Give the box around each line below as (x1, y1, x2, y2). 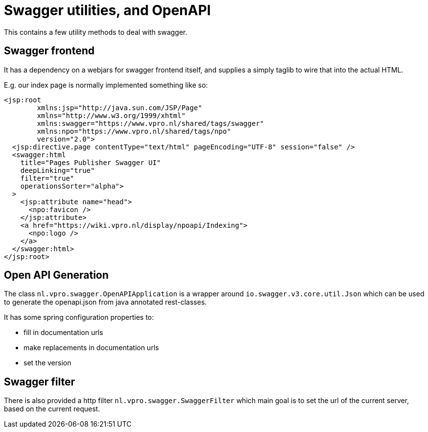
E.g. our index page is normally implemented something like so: (4, 80, 208, 89)
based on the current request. (4, 405, 100, 413)
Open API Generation (4, 269, 109, 282)
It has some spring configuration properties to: (4, 313, 154, 322)
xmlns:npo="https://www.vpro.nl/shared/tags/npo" (37, 127, 231, 135)
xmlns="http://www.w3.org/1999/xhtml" (37, 111, 186, 120)
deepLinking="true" (20, 166, 95, 174)
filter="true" (20, 174, 74, 182)
